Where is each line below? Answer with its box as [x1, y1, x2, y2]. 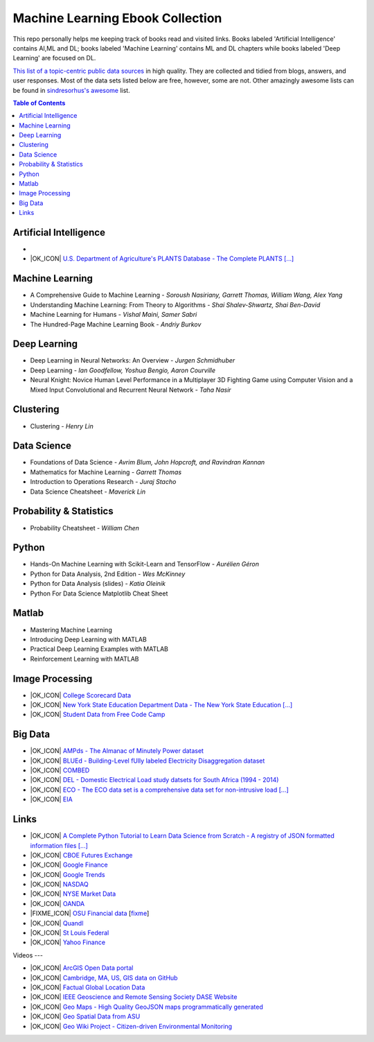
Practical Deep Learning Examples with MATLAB [30, 645, 169, 653]
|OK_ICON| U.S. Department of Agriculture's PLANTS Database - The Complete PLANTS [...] [30, 254, 294, 263]
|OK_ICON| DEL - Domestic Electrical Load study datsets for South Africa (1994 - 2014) [30, 776, 279, 784]
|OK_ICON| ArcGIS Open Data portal [30, 964, 134, 972]
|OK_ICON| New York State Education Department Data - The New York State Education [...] [30, 700, 293, 709]
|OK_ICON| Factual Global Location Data [30, 983, 145, 991]
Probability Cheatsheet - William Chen [30, 523, 140, 532]
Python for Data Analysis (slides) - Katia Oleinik [30, 580, 166, 588]
